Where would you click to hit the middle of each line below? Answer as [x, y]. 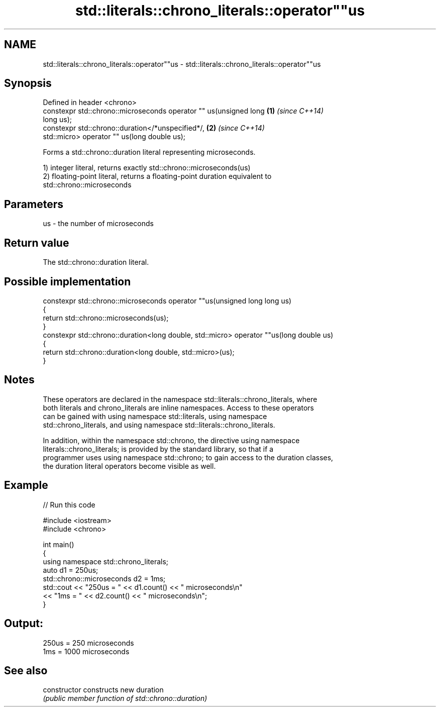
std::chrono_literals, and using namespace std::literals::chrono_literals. [159, 425]
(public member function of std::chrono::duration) [125, 698]
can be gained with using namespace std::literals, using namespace [155, 416]
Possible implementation [68, 281]
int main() [59, 544]
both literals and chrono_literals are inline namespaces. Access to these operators [178, 408]
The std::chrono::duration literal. [96, 262]
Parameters [34, 204]
